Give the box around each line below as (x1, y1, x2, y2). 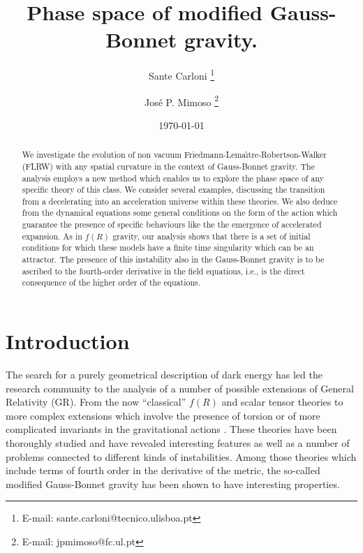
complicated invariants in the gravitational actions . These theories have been (6, 422, 337, 436)
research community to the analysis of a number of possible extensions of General (6, 381, 354, 395)
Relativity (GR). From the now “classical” (6, 395, 186, 409)
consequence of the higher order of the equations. (22, 276, 201, 288)
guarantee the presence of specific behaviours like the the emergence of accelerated (22, 219, 322, 230)
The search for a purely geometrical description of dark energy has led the (6, 367, 323, 382)
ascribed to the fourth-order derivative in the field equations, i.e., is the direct (22, 265, 305, 276)
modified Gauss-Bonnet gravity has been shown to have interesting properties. (6, 476, 340, 491)
